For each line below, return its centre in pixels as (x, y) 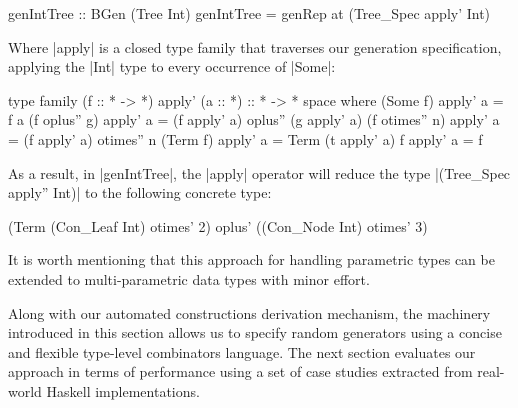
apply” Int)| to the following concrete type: (140, 192)
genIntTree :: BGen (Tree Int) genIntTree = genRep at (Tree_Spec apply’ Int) (249, 13)
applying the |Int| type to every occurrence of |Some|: (172, 66)
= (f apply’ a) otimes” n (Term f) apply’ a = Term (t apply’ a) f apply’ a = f (245, 138)
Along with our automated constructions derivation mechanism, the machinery (249, 312)
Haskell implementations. (123, 390)
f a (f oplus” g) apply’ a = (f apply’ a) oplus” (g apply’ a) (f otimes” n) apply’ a (254, 119)
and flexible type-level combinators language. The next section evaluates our (242, 351)
